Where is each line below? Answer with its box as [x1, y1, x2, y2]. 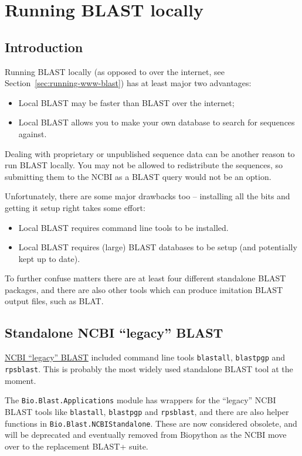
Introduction [5, 38, 83, 56]
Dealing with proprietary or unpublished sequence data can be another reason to [5, 147, 295, 159]
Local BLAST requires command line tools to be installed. [18, 221, 229, 233]
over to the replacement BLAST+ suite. [5, 440, 148, 452]
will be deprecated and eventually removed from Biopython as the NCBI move [5, 428, 287, 441]
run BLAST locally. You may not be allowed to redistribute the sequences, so [5, 159, 283, 171]
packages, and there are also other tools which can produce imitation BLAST [5, 283, 283, 295]
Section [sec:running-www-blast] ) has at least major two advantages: [5, 77, 252, 89]
